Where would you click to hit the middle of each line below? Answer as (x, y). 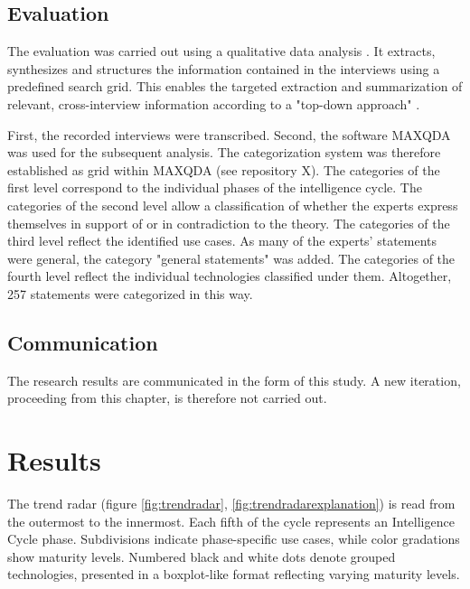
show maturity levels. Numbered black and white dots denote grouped (202, 556)
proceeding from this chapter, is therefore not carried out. (167, 398)
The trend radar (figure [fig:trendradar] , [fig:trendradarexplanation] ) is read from (231, 504)
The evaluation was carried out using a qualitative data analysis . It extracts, (221, 51)
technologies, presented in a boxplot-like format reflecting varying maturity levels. (234, 574)
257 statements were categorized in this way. (130, 293)
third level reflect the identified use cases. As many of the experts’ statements (222, 241)
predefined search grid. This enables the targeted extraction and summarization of (235, 86)
